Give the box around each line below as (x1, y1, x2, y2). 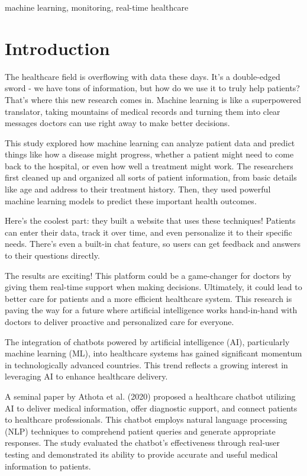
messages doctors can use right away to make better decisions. (5, 117, 230, 129)
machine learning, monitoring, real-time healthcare (5, 1, 189, 13)
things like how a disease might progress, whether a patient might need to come (5, 148, 294, 160)
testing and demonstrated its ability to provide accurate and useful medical (5, 448, 278, 460)
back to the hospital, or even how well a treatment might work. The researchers (5, 159, 293, 172)
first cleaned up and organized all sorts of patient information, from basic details (5, 171, 297, 184)
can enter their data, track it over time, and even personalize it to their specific (5, 226, 292, 238)
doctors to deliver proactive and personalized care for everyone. (5, 316, 234, 327)
